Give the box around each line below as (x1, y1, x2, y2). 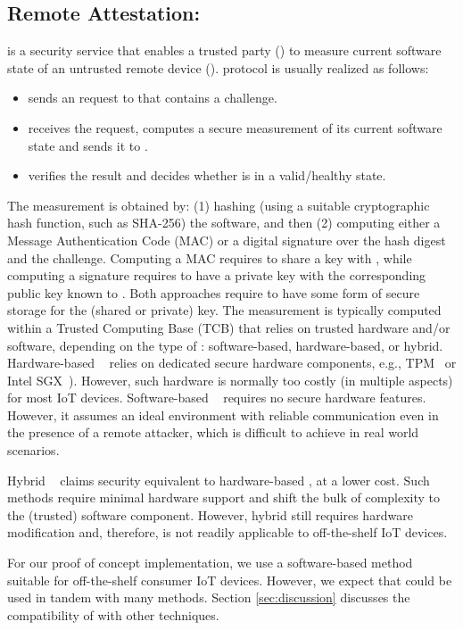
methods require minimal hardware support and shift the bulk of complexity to (7, 488, 441, 507)
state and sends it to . (28, 136, 148, 154)
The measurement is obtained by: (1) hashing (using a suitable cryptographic (7, 195, 430, 214)
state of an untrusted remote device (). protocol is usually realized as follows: (7, 58, 429, 77)
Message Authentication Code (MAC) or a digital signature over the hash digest (7, 230, 446, 249)
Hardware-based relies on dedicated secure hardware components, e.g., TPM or (7, 353, 457, 372)
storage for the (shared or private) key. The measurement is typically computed (7, 301, 442, 319)
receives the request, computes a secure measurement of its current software (28, 118, 442, 137)
